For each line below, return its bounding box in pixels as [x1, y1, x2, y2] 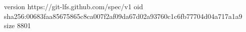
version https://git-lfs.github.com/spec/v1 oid [4, 1, 143, 11]
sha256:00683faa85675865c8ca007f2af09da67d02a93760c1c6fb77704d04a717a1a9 [4, 11, 243, 21]
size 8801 [4, 20, 31, 31]
